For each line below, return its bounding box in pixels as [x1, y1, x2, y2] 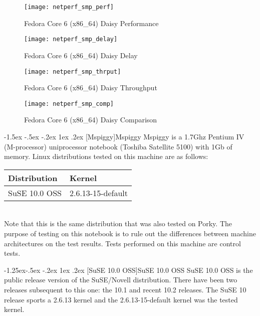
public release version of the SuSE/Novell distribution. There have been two [4, 274, 237, 285]
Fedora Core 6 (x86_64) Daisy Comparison [24, 114, 157, 125]
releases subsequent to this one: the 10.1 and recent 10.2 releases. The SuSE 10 [4, 284, 246, 294]
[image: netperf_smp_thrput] [24, 68, 121, 75]
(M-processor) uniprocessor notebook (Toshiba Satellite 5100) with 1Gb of [4, 141, 232, 151]
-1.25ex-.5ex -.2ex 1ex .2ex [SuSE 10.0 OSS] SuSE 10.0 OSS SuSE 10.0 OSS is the [4, 264, 253, 275]
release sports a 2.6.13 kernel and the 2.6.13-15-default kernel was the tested [4, 294, 238, 304]
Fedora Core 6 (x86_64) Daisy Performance [24, 18, 159, 28]
